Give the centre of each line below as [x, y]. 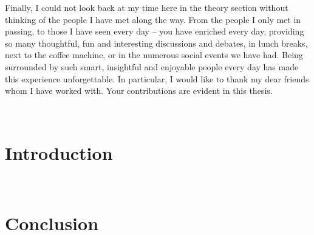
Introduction [59, 152]
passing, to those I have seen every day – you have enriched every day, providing [155, 31]
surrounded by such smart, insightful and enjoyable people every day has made [152, 66]
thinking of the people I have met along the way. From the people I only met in [153, 19]
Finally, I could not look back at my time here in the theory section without [147, 7]
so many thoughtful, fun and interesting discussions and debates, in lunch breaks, [156, 43]
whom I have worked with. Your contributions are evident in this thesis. [139, 91]
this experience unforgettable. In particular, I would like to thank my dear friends [157, 78]
